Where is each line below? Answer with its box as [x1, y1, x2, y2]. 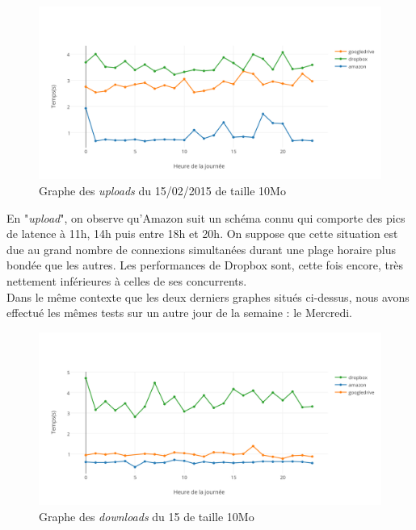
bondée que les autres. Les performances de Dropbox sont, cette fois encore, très [6, 257, 404, 273]
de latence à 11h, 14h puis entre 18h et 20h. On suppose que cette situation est [6, 225, 398, 242]
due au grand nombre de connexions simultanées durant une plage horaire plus [6, 240, 396, 257]
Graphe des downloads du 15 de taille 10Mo [39, 507, 254, 524]
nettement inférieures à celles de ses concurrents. [6, 273, 247, 290]
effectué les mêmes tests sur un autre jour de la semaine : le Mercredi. [6, 304, 352, 321]
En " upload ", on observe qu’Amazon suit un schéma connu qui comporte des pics [6, 209, 405, 226]
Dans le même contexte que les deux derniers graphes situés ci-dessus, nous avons [6, 288, 410, 305]
